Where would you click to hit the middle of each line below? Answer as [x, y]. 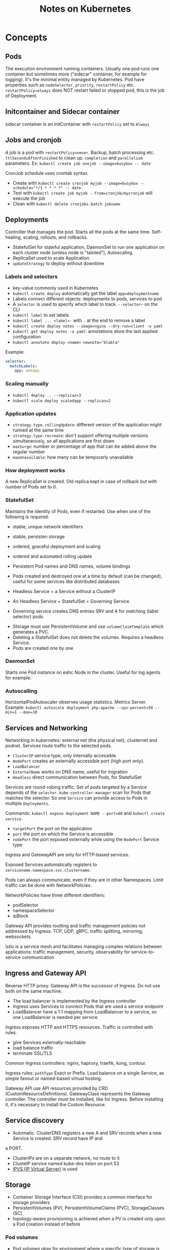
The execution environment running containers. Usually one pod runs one [82, 69]
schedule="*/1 [27, 188]
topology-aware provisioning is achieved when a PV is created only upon [89, 1219]
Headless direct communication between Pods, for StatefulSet [77, 777]
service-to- [143, 952]
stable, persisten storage [39, 537]
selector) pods [28, 616]
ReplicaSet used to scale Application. [52, 258]
